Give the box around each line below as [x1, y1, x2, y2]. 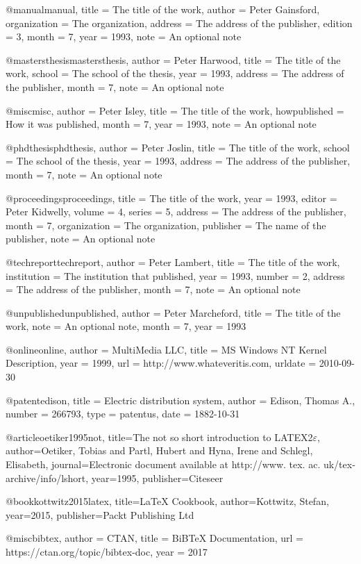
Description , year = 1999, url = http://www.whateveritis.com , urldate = [6, 356, 317, 370]
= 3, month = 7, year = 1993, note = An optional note [6, 29, 242, 44]
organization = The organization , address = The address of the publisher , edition [6, 15, 353, 30]
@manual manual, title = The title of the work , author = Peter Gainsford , [6, 2, 320, 16]
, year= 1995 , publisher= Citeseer [85, 470, 224, 485]
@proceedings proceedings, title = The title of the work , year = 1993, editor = [6, 190, 337, 205]
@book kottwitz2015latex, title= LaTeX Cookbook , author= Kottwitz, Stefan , [6, 494, 329, 508]
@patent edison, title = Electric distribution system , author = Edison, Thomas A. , [6, 392, 355, 407]
